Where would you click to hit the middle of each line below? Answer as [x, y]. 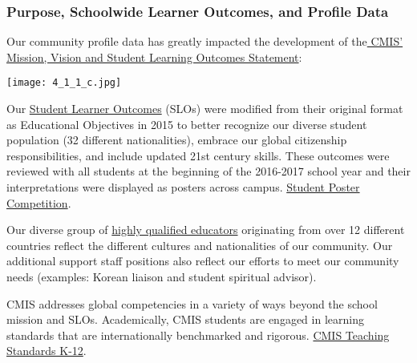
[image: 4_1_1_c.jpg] [64, 83]
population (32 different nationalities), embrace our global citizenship [177, 140]
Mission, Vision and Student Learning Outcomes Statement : [154, 56]
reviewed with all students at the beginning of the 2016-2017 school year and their [208, 171]
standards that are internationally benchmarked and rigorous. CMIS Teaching [198, 335]
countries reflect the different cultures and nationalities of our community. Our [200, 245]
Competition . [39, 202]
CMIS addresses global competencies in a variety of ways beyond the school [192, 303]
